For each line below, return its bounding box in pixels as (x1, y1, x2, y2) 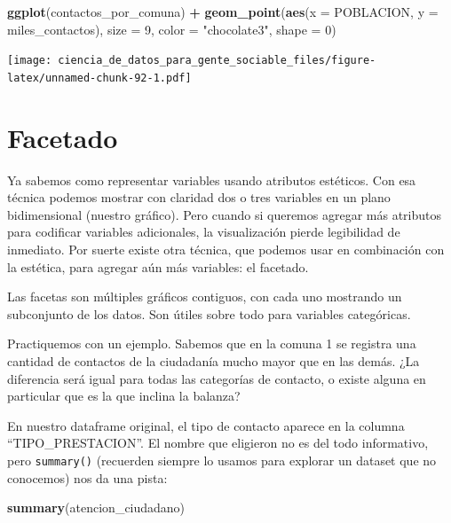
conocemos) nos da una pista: (7, 468, 168, 487)
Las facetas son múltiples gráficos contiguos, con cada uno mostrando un (7, 287, 402, 306)
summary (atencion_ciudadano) (7, 498, 186, 517)
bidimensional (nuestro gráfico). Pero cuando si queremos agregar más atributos (7, 205, 441, 223)
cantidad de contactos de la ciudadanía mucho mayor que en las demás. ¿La (7, 351, 420, 370)
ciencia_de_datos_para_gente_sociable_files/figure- (58, 54, 376, 67)
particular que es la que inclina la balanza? (7, 386, 241, 405)
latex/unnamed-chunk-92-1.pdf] (7, 71, 192, 84)
